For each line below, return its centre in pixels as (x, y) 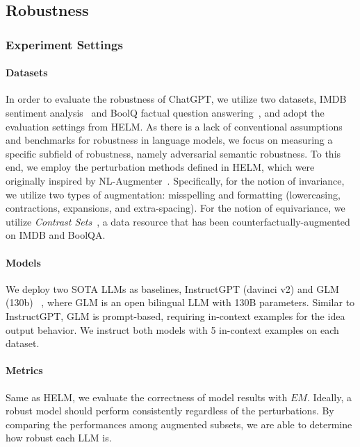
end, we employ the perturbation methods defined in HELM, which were (160, 167)
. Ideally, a (329, 397)
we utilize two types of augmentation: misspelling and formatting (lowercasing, (173, 194)
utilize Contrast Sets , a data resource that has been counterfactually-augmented (178, 221)
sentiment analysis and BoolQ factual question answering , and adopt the (165, 113)
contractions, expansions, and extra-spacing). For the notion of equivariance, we (175, 208)
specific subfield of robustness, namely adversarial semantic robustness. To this (173, 153)
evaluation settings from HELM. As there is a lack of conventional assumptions (174, 126)
